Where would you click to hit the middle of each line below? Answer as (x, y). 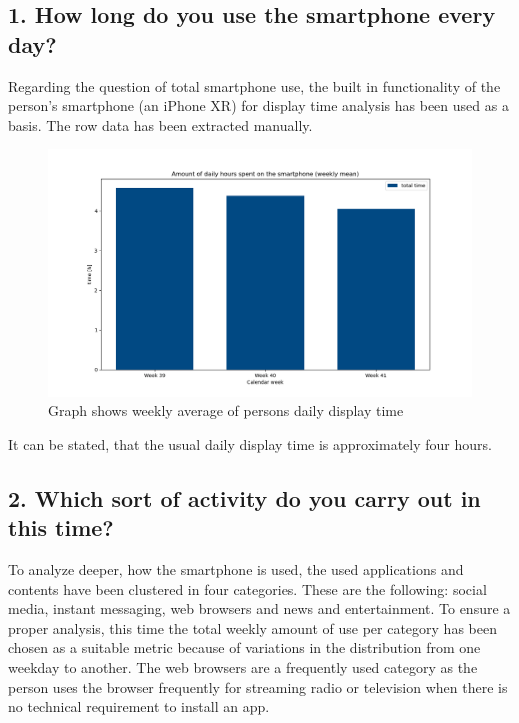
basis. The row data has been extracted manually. (160, 124)
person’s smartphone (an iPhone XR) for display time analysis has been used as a (258, 105)
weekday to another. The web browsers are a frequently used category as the (243, 666)
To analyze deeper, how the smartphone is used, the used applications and (236, 568)
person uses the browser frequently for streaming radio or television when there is (258, 686)
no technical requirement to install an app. (139, 706)
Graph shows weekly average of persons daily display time (226, 410)
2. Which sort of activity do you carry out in (244, 497)
